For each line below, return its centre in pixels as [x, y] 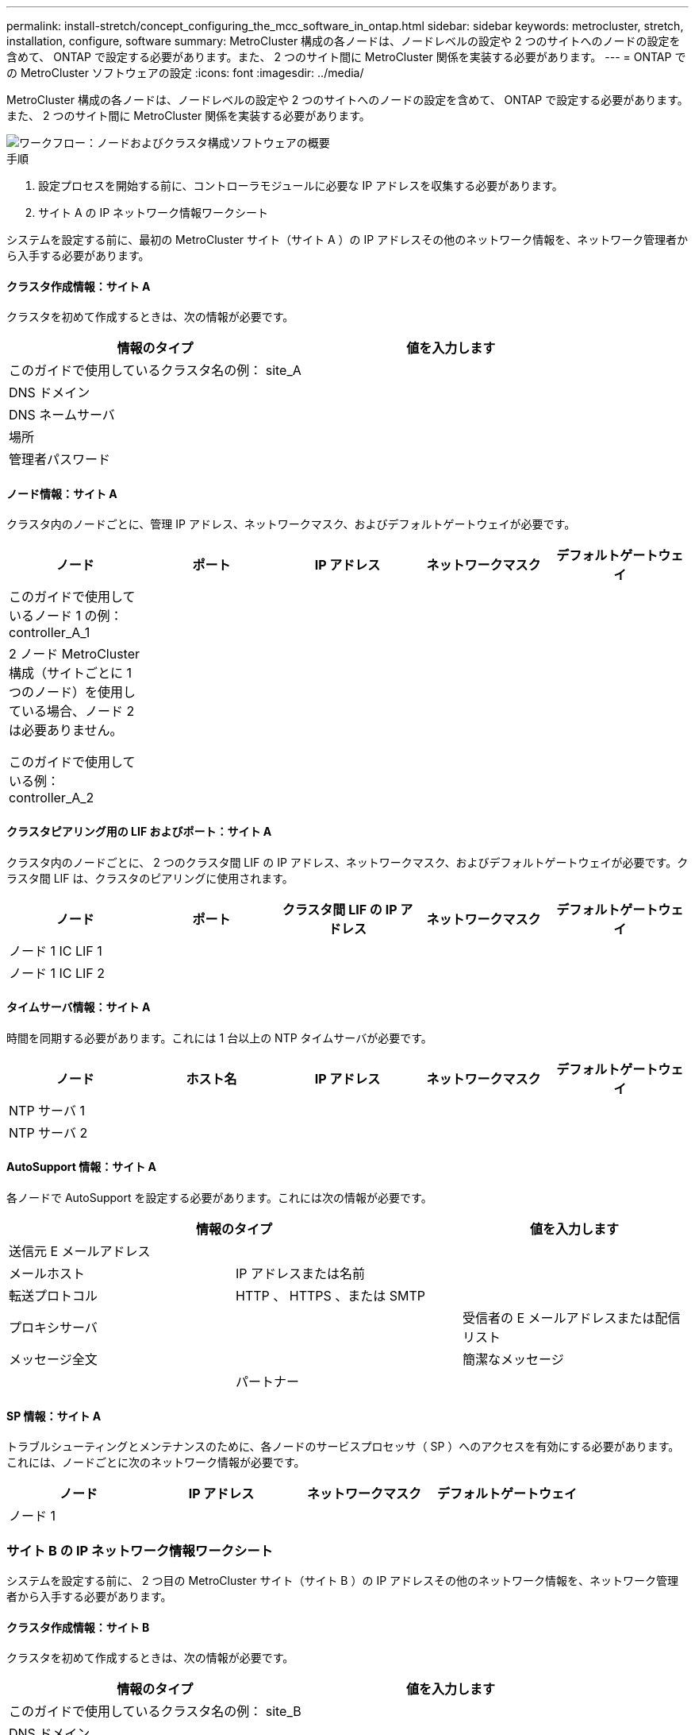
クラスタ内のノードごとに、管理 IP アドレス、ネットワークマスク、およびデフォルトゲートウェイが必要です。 [291, 524]
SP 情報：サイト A [54, 1416]
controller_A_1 [50, 633]
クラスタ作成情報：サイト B [78, 1627]
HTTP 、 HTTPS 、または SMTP [330, 1296]
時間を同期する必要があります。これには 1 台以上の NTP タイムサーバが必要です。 [219, 1038]
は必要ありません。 [66, 730]
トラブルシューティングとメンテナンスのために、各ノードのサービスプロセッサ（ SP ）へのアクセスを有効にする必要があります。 [343, 1447]
